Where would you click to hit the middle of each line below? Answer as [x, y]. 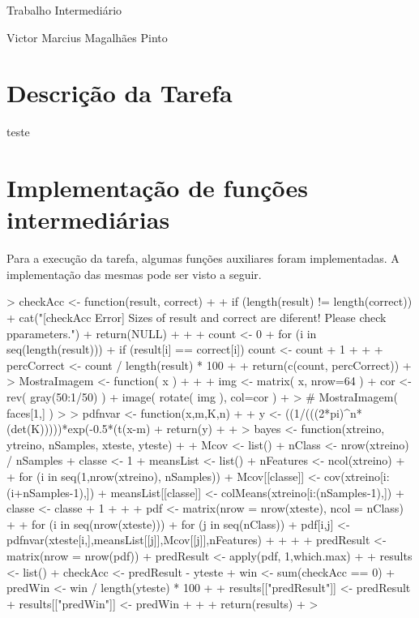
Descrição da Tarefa [120, 93]
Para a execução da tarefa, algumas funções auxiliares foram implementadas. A [203, 258]
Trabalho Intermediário [64, 10]
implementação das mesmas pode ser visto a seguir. [134, 274]
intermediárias [88, 219]
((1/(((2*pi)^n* [323, 412]
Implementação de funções [157, 188]
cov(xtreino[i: [357, 476]
